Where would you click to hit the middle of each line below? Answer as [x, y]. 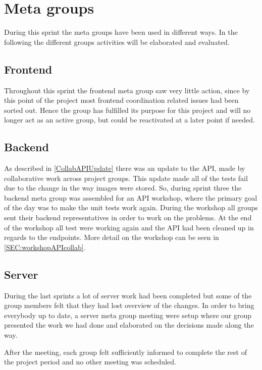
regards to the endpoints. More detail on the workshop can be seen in [112, 237]
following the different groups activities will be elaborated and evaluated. [117, 42]
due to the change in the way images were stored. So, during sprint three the [123, 188]
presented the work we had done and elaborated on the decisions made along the [129, 325]
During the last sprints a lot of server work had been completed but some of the [128, 295]
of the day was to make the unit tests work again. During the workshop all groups [131, 207]
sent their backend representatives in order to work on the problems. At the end [128, 218]
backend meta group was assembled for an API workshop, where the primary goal [131, 197]
